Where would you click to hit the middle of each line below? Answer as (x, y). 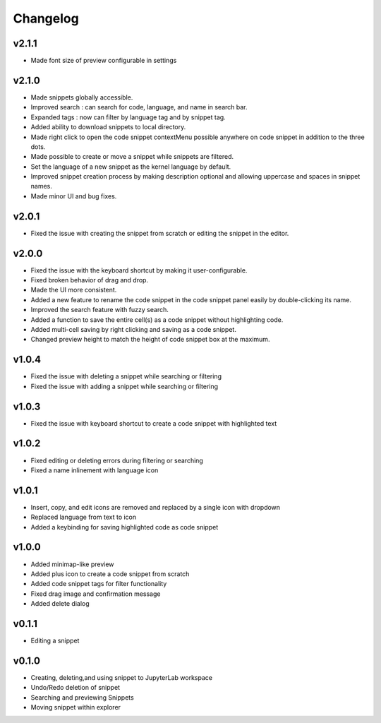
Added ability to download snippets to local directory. (108, 127)
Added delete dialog (60, 604)
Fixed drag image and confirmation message (96, 594)
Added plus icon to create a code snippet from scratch (110, 574)
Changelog (46, 18)
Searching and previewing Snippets (82, 697)
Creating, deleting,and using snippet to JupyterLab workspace (122, 677)
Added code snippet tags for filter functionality (99, 584)
